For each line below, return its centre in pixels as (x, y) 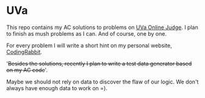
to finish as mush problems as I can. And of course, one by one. (86, 33)
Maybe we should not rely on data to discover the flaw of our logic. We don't (103, 82)
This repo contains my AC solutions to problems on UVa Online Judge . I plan (102, 27)
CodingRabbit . (24, 51)
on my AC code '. (27, 70)
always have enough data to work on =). (57, 88)
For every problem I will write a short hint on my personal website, (89, 45)
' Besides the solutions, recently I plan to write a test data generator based (99, 64)
